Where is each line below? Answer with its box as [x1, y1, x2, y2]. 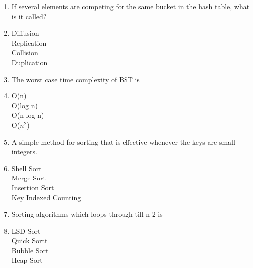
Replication [11, 37, 47, 48]
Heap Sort [11, 255, 43, 265]
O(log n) [11, 100, 38, 110]
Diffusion [11, 28, 39, 38]
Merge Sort [11, 173, 46, 183]
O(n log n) [11, 110, 44, 120]
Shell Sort [11, 163, 42, 173]
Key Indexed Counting [11, 192, 81, 202]
